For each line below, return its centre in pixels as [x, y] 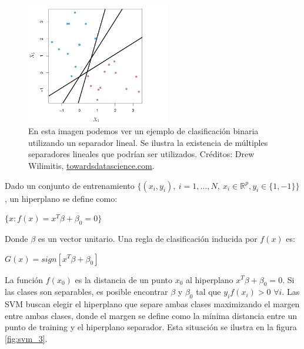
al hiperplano [210, 279]
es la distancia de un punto [123, 279]
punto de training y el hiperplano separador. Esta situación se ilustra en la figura [151, 327]
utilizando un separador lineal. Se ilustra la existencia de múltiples [148, 142]
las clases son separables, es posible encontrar [86, 292]
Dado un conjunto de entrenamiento [70, 185]
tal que [208, 292]
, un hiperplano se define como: [61, 198]
